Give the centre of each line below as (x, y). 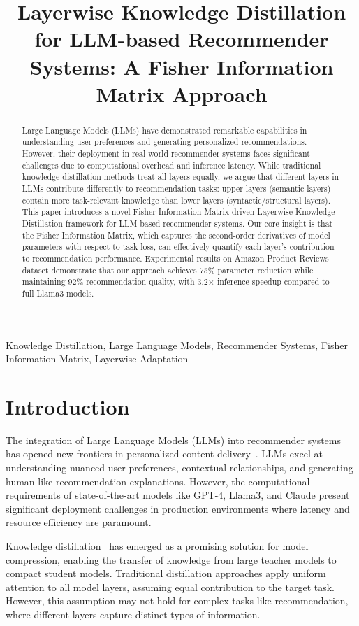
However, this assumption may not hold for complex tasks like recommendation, (177, 600)
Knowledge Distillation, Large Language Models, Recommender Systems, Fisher (177, 344)
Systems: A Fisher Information (182, 66)
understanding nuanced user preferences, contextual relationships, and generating (179, 468)
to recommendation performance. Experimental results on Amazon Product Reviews (175, 258)
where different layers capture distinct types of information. (133, 614)
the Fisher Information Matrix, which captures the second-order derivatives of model (176, 235)
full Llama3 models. (58, 293)
